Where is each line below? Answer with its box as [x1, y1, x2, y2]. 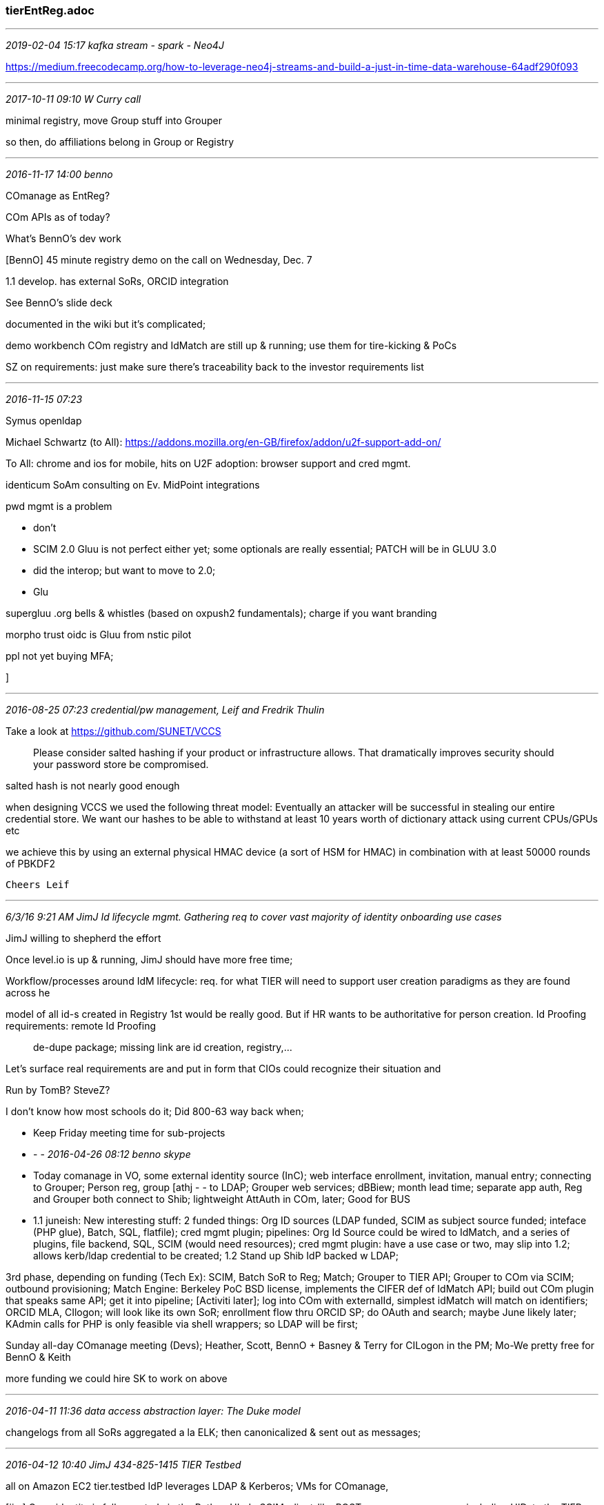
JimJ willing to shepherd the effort [6, 932, 161, 945]
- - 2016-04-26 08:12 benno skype [33, 1148, 191, 1161]
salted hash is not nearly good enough [6, 780, 180, 792]
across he [6, 987, 50, 999]
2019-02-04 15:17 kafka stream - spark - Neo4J [6, 39, 224, 52]
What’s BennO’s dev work [6, 233, 121, 245]
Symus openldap [6, 415, 82, 427]
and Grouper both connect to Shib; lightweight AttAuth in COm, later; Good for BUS [33, 1193, 410, 1206]
